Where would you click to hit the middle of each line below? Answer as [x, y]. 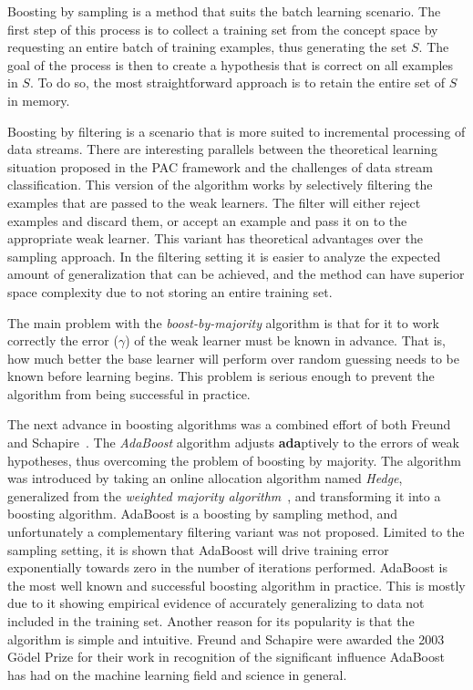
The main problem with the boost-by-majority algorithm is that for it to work [223, 322]
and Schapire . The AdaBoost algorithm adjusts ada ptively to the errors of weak [233, 443]
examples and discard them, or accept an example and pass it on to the [207, 220]
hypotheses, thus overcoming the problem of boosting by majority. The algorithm [234, 460]
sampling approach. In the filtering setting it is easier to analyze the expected [224, 256]
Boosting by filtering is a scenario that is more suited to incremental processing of [236, 131]
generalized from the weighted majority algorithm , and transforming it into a [224, 495]
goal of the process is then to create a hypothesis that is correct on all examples [231, 64]
